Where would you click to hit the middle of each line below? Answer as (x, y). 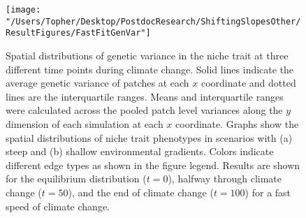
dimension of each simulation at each (85, 123)
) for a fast (268, 192)
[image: (23, 10)
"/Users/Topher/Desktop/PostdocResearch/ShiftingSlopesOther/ (153, 21)
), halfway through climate (225, 179)
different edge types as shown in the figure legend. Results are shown (153, 165)
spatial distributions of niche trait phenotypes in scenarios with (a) (149, 137)
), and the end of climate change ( (141, 192)
